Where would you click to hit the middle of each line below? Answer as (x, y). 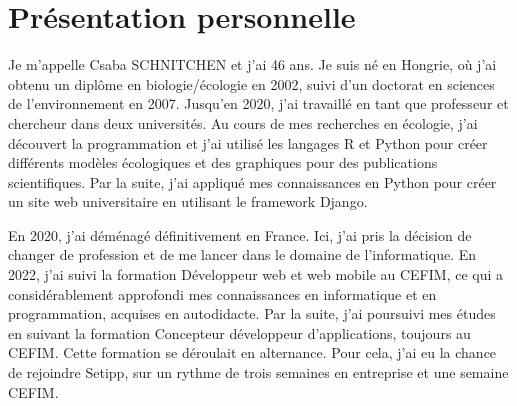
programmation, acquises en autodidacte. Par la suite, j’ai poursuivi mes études (252, 313)
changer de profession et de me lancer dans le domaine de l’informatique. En (242, 254)
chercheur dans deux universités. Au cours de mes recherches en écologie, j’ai (243, 122)
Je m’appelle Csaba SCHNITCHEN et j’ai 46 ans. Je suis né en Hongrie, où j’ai (252, 64)
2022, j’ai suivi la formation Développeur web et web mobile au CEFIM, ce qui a (256, 274)
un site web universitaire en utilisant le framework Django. (188, 201)
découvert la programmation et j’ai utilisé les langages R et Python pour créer (248, 142)
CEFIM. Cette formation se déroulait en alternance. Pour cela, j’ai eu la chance (252, 352)
